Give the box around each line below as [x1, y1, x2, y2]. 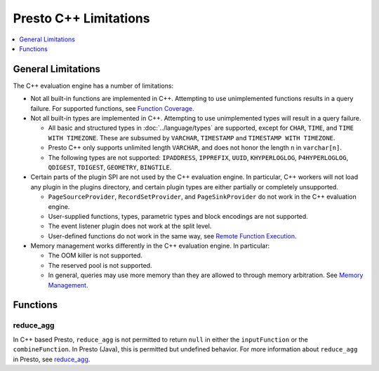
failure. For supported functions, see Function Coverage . [30, 104, 194, 112]
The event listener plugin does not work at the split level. [48, 222, 212, 231]
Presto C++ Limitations [13, 11, 150, 26]
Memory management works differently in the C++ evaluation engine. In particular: [30, 242, 270, 250]
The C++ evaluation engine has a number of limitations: [13, 81, 174, 90]
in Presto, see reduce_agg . [13, 355, 91, 363]
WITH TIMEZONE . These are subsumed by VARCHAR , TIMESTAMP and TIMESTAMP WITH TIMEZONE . [48, 133, 335, 142]
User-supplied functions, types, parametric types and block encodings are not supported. [48, 212, 308, 220]
